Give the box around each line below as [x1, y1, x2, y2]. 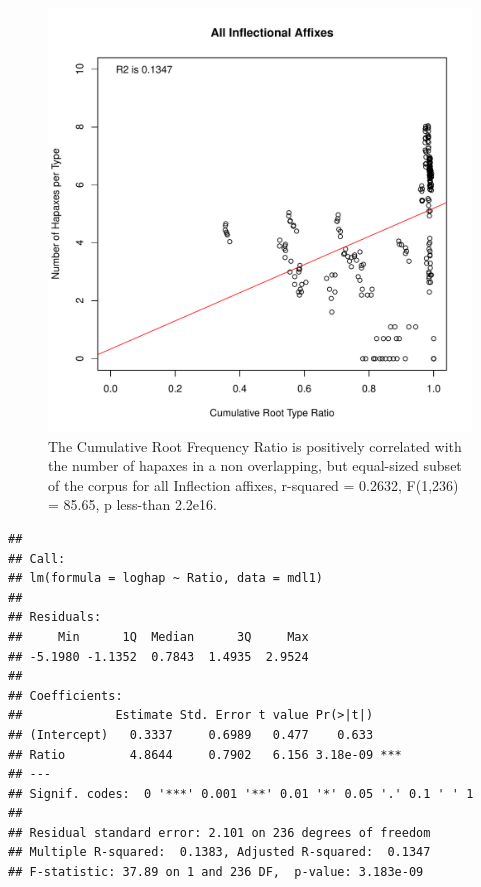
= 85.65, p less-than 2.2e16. [48, 494, 217, 515]
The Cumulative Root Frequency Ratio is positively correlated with [48, 435, 462, 456]
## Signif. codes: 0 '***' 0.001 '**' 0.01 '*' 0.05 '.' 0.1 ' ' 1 [8, 786, 474, 801]
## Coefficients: [8, 688, 123, 703]
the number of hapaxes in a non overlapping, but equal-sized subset [48, 455, 462, 476]
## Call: [8, 551, 66, 566]
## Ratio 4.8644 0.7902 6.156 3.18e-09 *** [8, 747, 402, 762]
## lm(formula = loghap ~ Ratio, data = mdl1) [8, 571, 323, 586]
